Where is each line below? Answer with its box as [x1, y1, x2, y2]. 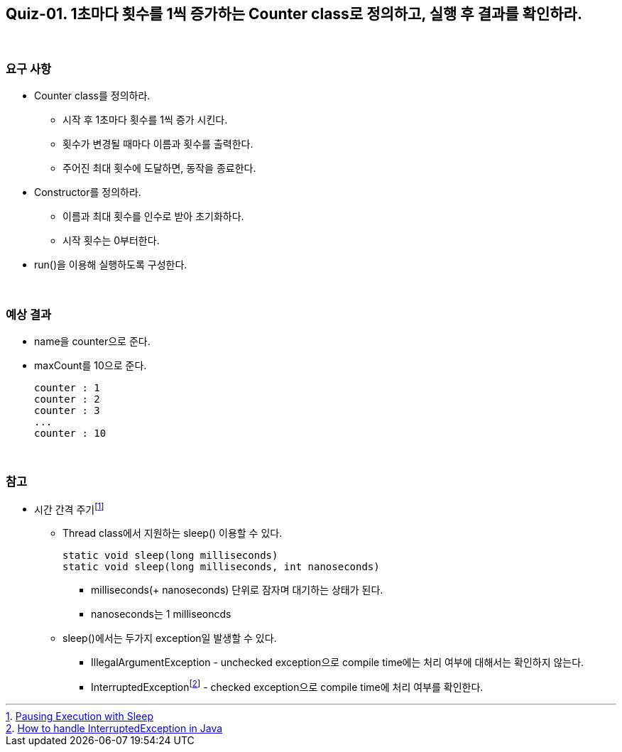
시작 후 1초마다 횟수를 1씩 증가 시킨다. [62, 114, 228, 126]
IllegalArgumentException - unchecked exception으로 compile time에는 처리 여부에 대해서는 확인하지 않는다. [91, 656, 584, 669]
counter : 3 [34, 404, 100, 416]
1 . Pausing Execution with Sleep [6, 709, 154, 722]
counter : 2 [34, 393, 100, 405]
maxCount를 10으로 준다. [34, 359, 147, 371]
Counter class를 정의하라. [34, 89, 151, 102]
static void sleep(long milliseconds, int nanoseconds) [62, 561, 380, 573]
